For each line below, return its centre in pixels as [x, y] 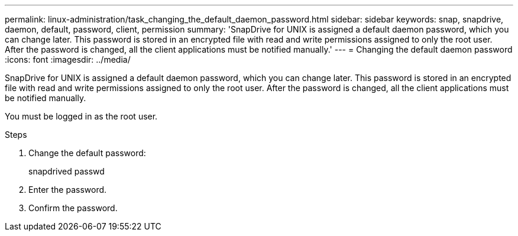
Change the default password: [87, 153]
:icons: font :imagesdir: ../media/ [68, 59]
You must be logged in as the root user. [81, 116]
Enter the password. [68, 190]
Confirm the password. [73, 208]
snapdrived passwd [67, 171]
